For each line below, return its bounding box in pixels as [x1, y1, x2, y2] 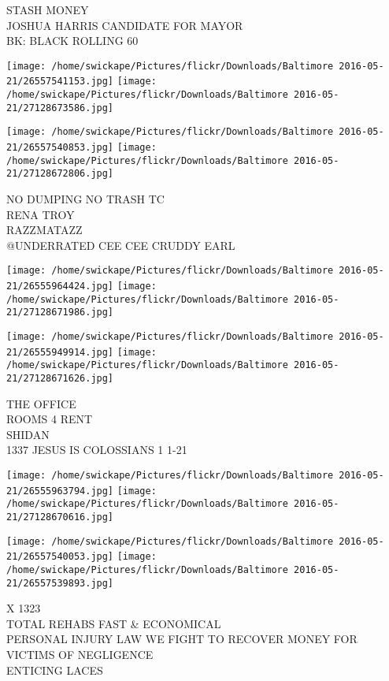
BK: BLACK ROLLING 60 [6, 32, 139, 49]
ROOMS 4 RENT [6, 411, 93, 427]
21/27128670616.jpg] [6, 512, 114, 523]
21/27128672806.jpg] [6, 168, 114, 180]
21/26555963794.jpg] [6, 485, 114, 497]
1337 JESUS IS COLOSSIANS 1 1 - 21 [6, 441, 187, 458]
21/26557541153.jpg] [6, 76, 114, 87]
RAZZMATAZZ [6, 221, 83, 238]
